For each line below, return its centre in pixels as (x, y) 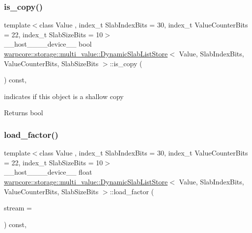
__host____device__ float (48, 172)
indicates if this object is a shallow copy (64, 96)
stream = (18, 208)
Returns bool (24, 113)
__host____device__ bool (48, 44)
